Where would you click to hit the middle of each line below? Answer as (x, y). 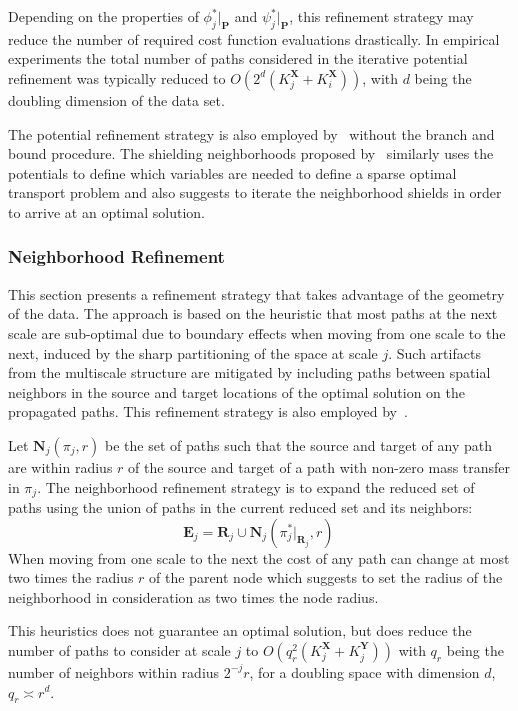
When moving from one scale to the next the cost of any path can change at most (259, 557)
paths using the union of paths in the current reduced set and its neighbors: (240, 506)
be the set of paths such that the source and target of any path (298, 444)
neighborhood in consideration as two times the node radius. (193, 596)
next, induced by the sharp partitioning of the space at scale (193, 352)
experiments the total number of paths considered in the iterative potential (238, 58)
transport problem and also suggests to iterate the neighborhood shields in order (255, 192)
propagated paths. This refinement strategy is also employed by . (208, 411)
